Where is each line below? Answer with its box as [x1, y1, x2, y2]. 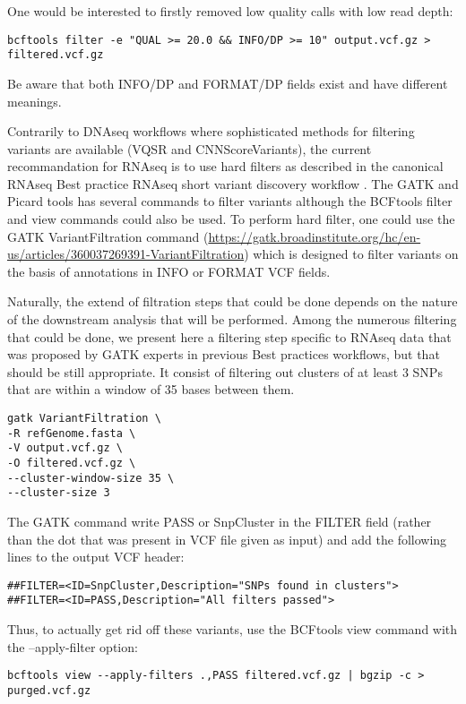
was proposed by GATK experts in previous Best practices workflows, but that [7, 345, 440, 364]
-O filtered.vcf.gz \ [7, 456, 136, 469]
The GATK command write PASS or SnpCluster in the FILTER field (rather [7, 511, 432, 530]
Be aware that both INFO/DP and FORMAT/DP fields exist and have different [7, 73, 448, 92]
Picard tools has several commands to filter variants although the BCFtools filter [7, 192, 453, 210]
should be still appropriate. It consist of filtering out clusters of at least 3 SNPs [7, 362, 443, 381]
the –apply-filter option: [7, 637, 138, 656]
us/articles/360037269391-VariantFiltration [7, 245, 245, 263]
